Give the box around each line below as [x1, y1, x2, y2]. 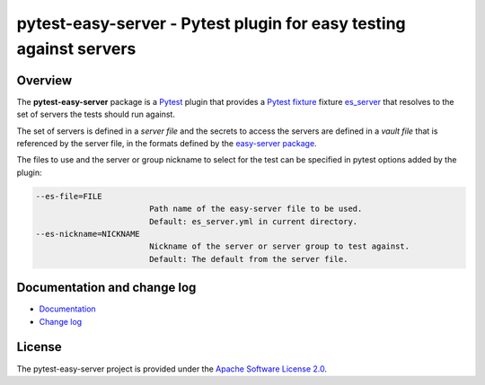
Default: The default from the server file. [148, 254, 348, 264]
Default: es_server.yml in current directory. [148, 216, 358, 226]
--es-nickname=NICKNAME [35, 229, 141, 239]
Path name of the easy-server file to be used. [148, 204, 363, 214]
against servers [16, 39, 137, 58]
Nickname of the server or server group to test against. [148, 241, 410, 251]
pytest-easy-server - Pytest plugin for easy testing [16, 13, 406, 33]
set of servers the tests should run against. [16, 109, 175, 120]
